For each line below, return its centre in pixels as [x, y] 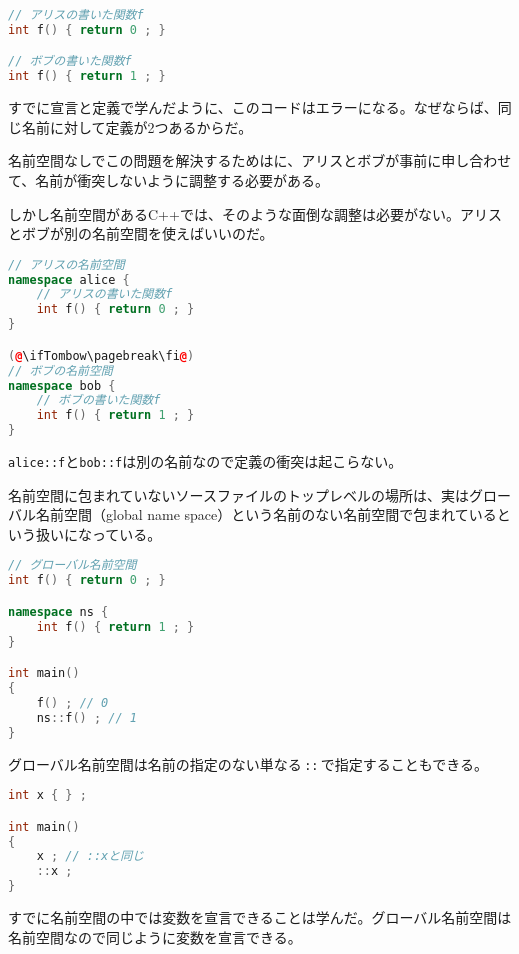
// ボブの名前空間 [60, 370]
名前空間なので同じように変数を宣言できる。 [155, 936]
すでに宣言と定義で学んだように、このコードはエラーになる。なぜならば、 [253, 107]
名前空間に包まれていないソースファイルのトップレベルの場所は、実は [238, 494]
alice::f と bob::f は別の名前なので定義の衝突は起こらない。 [205, 461]
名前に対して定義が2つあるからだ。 [137, 126]
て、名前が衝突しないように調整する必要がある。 [169, 179]
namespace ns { [58, 611]
